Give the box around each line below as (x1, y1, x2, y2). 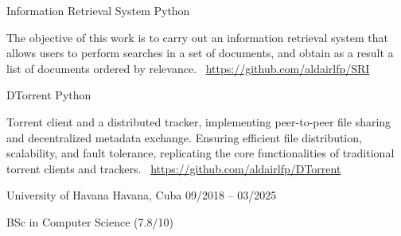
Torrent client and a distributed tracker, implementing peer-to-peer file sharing (6, 113, 391, 130)
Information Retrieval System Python (6, 2, 190, 18)
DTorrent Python (6, 87, 91, 103)
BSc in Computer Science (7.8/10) (6, 213, 173, 230)
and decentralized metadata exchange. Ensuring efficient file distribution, (6, 129, 362, 145)
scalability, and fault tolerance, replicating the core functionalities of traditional (6, 145, 395, 161)
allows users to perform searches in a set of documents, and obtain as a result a (6, 44, 394, 61)
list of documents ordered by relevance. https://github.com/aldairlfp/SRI (6, 60, 370, 76)
